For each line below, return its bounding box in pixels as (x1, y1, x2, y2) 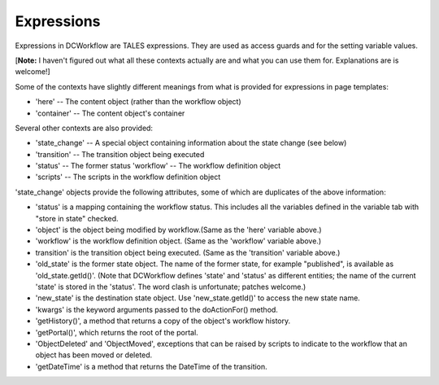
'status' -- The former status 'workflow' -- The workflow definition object (35, 161, 281, 171)
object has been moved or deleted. (35, 350, 153, 360)
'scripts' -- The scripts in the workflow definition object (35, 172, 221, 182)
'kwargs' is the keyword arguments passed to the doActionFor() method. (35, 304, 278, 314)
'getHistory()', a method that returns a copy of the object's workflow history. (35, 316, 291, 326)
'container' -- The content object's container (35, 108, 185, 118)
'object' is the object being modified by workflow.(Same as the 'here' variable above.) (35, 225, 322, 235)
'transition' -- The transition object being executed (35, 149, 205, 159)
